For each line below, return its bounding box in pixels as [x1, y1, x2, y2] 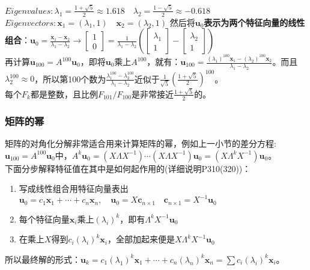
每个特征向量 [19, 212, 70, 225]
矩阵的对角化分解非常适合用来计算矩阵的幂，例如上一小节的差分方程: [5, 137, 276, 150]
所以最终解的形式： [5, 253, 81, 265]
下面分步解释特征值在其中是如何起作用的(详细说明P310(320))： [5, 162, 251, 174]
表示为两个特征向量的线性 [204, 16, 305, 28]
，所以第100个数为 [34, 72, 106, 85]
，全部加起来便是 [108, 233, 175, 245]
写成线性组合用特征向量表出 [19, 182, 129, 195]
